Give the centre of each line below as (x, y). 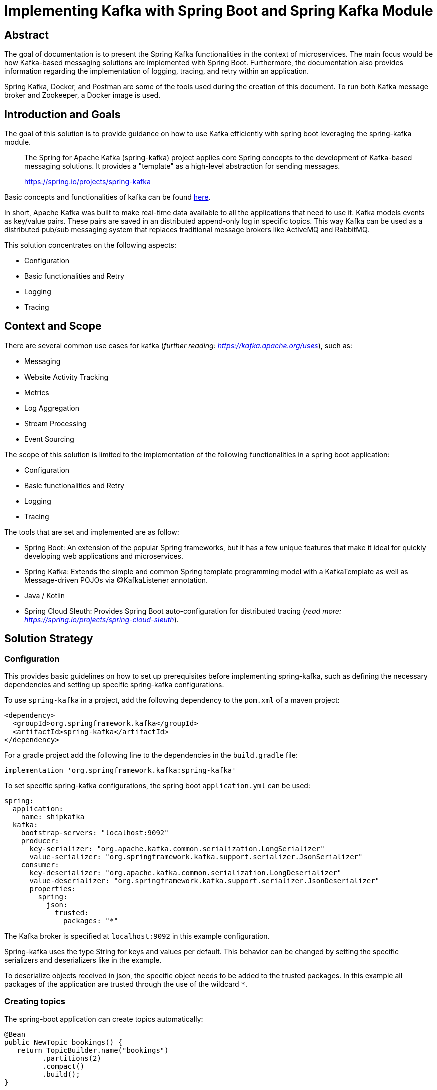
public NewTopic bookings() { (63, 1042)
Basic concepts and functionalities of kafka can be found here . (107, 197)
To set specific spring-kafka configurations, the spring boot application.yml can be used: (157, 786)
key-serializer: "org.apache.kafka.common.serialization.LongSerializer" (177, 849)
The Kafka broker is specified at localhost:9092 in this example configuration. (137, 936)
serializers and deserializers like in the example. (83, 960)
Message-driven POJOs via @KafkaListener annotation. (116, 580)
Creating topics (35, 1002)
